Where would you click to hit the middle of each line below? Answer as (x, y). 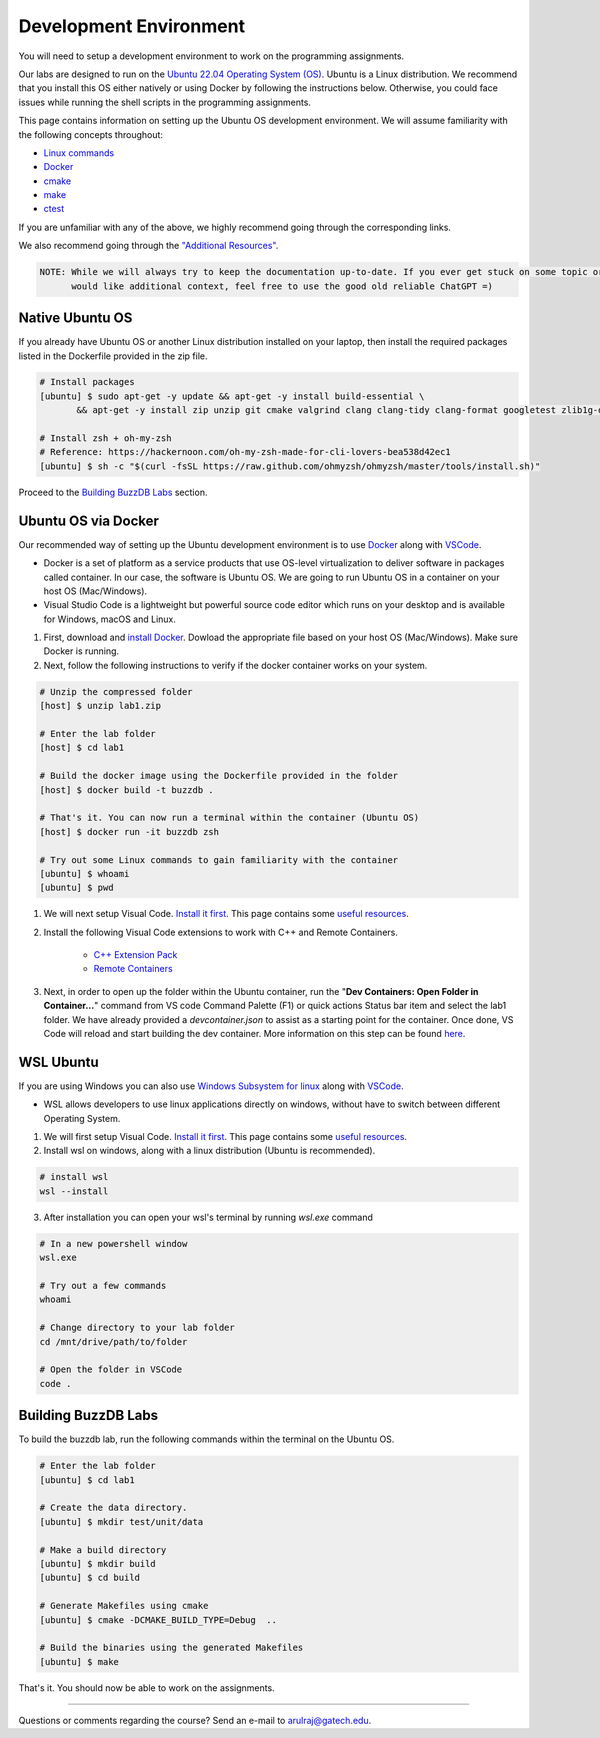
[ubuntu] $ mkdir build (98, 1563)
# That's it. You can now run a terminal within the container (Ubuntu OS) (229, 818)
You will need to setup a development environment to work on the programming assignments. (211, 56)
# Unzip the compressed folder (116, 691)
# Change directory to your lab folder (137, 1328)
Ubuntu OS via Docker (89, 520)
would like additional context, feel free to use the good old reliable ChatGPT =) (282, 286)
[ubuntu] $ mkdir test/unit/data (121, 1521)
